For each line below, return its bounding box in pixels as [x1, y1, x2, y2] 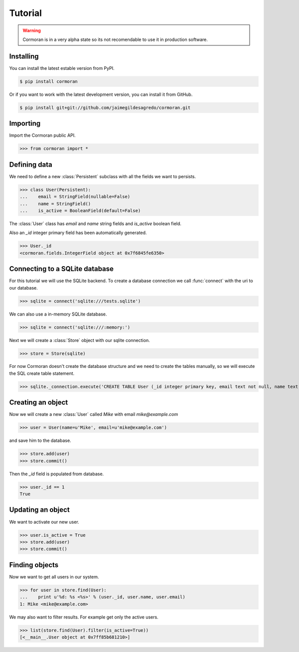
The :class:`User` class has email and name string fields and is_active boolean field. [9, 220, 182, 227]
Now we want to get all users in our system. [9, 574, 99, 580]
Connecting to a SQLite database [9, 265, 114, 273]
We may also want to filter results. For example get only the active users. [9, 614, 159, 620]
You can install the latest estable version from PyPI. [9, 65, 115, 71]
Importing [9, 119, 41, 128]
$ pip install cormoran [19, 78, 78, 84]
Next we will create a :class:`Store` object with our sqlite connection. [9, 337, 150, 343]
